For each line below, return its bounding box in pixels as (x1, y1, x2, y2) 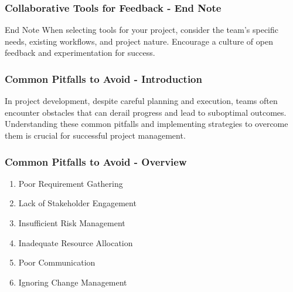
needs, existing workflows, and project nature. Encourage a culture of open (5, 35, 273, 47)
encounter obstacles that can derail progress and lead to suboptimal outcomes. (5, 106, 287, 118)
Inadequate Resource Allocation (18, 236, 133, 249)
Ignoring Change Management (18, 276, 127, 288)
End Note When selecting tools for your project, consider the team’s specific (5, 24, 279, 36)
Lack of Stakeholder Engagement (18, 197, 137, 209)
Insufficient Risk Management (18, 217, 125, 229)
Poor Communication (18, 256, 96, 268)
